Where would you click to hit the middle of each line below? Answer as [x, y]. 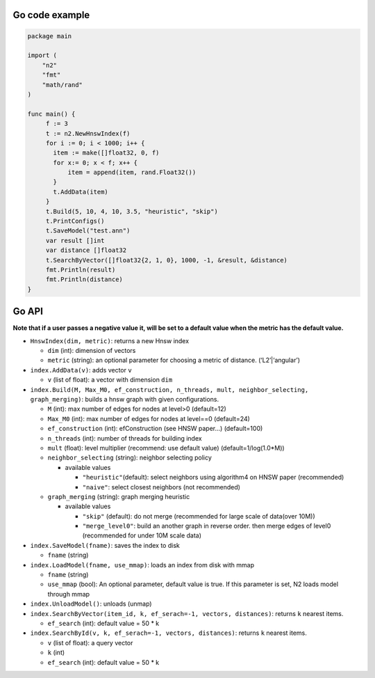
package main [50, 36]
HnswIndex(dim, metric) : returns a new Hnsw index [110, 340]
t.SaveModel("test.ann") [88, 231]
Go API [28, 312]
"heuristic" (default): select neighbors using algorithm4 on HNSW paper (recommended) [213, 478]
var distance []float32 [86, 250]
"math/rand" [62, 85]
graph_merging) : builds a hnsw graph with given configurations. [125, 399]
